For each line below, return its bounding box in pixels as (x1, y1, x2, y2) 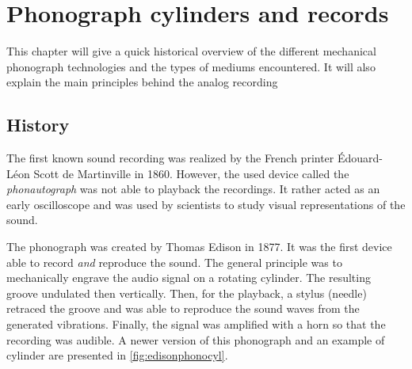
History (6, 112, 70, 137)
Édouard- (337, 150, 383, 166)
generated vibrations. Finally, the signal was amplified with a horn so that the (6, 316, 386, 333)
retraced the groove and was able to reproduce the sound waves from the (6, 300, 360, 317)
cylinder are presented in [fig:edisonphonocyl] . (6, 347, 228, 363)
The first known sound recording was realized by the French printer (6, 150, 334, 166)
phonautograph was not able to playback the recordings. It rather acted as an (6, 181, 380, 197)
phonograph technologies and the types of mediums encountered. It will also (6, 58, 376, 74)
